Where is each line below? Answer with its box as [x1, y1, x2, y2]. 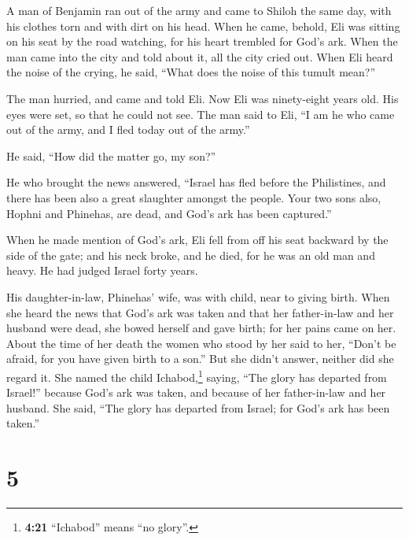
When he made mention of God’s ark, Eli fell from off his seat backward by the [6, 231, 389, 248]
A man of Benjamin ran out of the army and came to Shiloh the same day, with [6, 2, 392, 18]
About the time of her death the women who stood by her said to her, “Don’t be [6, 335, 396, 351]
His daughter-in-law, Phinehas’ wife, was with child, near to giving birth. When [6, 288, 390, 305]
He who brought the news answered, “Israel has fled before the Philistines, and [6, 174, 386, 190]
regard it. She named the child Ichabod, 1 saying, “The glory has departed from [6, 366, 387, 385]
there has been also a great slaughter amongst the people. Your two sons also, [6, 189, 381, 205]
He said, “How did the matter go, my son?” [6, 147, 216, 164]
